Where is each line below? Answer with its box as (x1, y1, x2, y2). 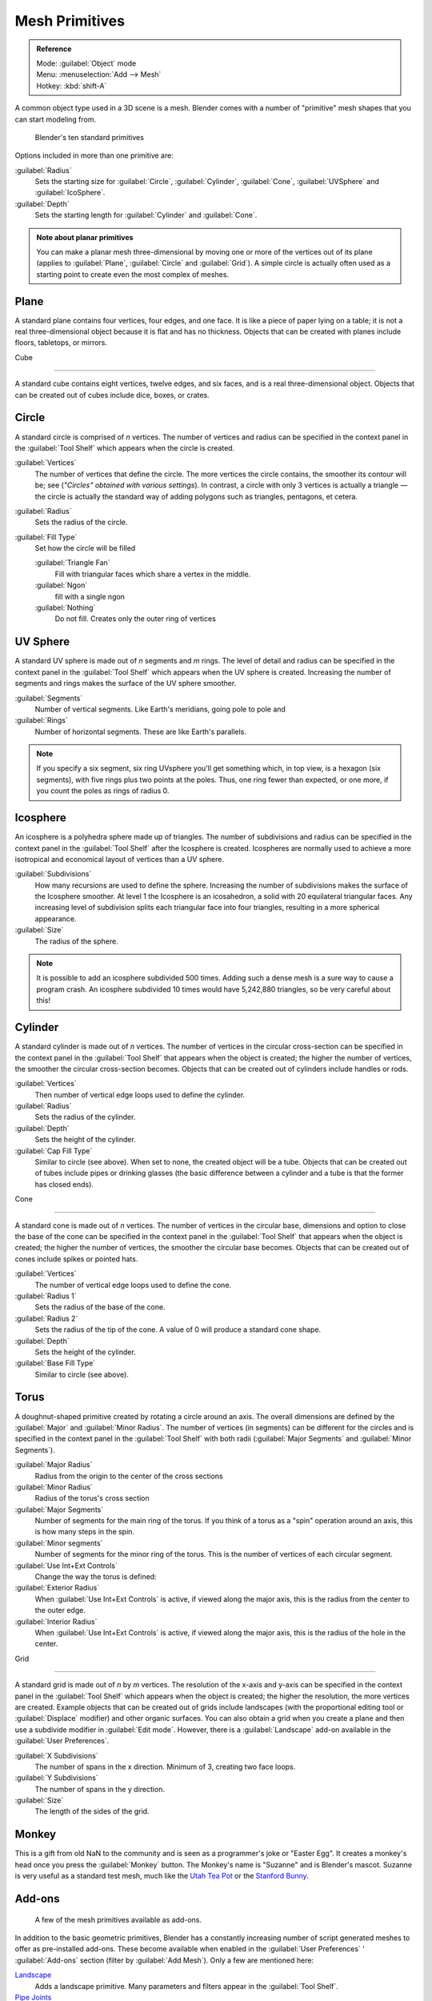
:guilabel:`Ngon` (34, 580, 88, 590)
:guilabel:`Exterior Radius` (14, 1583, 100, 1593)
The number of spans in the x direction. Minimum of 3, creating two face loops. (34, 1762, 296, 1771)
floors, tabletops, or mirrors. (14, 338, 108, 347)
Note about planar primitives (36, 232, 134, 242)
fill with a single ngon (54, 591, 126, 601)
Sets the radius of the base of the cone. (34, 1302, 166, 1312)
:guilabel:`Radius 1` (14, 1291, 77, 1301)
